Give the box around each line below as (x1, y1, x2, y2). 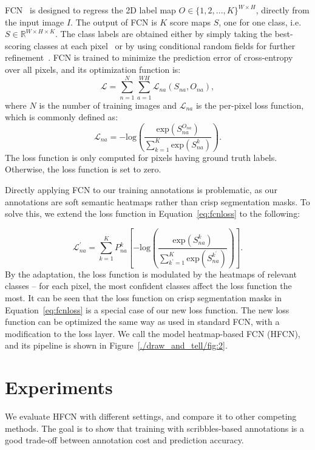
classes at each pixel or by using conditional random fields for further (33, 39, 296, 52)
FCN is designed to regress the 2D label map (5, 4, 176, 16)
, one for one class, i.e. (218, 15, 302, 28)
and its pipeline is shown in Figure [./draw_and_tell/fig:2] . (5, 339, 228, 352)
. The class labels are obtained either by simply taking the (55, 27, 273, 40)
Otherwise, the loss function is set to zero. (5, 163, 161, 176)
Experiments (5, 375, 113, 400)
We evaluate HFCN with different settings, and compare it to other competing (5, 410, 297, 422)
